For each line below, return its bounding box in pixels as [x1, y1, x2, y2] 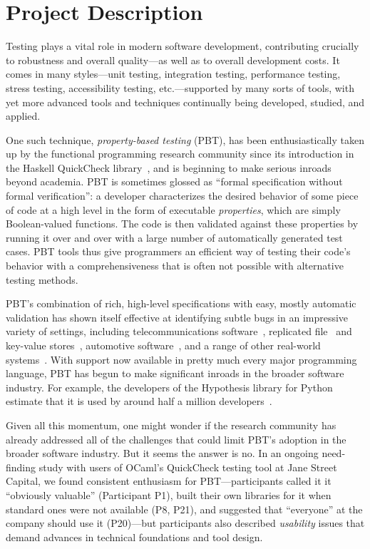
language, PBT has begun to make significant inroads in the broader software [6, 366, 344, 381]
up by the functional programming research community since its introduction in [6, 146, 354, 161]
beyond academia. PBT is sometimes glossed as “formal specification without [6, 174, 343, 189]
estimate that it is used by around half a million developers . [6, 394, 272, 409]
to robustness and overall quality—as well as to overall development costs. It [6, 52, 340, 67]
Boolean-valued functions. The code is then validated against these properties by [6, 216, 359, 231]
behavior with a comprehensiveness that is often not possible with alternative [6, 258, 344, 273]
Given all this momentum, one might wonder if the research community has [6, 417, 336, 432]
